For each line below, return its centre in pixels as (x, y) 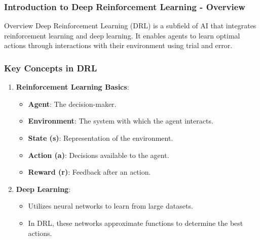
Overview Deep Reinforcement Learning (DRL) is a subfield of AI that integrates (130, 26)
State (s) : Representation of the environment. (101, 138)
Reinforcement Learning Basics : (72, 87)
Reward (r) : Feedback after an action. (89, 172)
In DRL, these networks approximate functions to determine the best (136, 223)
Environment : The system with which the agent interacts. (121, 121)
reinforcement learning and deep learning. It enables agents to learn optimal (122, 35)
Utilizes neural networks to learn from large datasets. (110, 206)
